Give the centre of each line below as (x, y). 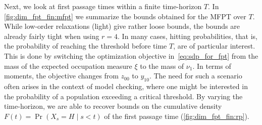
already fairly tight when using (52, 36)
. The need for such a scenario (196, 76)
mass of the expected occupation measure (68, 66)
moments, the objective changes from (61, 76)
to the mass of (162, 66)
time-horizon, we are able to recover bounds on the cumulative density (113, 106)
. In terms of (212, 66)
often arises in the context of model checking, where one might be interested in (126, 86)
